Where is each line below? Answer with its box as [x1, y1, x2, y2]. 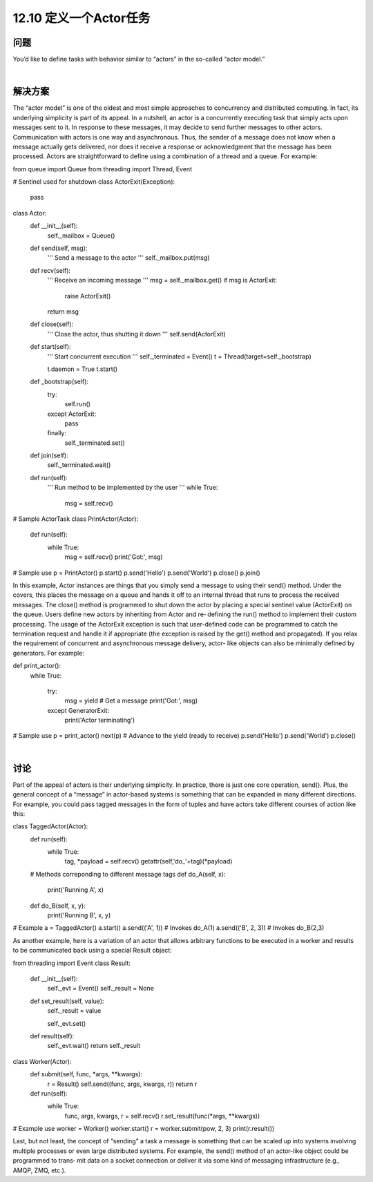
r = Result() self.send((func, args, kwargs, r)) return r [47, 1080, 198, 1088]
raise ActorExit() [64, 292, 111, 300]
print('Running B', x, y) [47, 911, 111, 919]
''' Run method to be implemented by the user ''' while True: [47, 484, 218, 492]
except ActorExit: [47, 410, 97, 418]
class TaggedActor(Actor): [12, 822, 88, 830]
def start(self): [30, 343, 72, 351]
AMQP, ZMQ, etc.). [12, 1166, 66, 1174]
